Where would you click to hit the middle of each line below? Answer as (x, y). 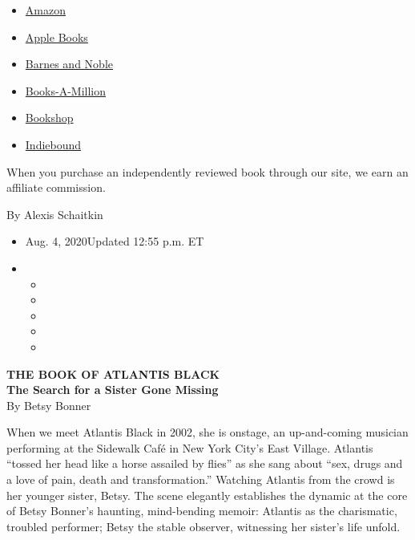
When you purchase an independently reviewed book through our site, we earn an (207, 171)
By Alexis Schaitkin (55, 214)
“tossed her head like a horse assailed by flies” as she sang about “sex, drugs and (205, 463)
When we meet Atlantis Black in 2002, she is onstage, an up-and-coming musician (207, 432)
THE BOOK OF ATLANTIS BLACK (113, 374)
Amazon (45, 10)
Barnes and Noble (69, 64)
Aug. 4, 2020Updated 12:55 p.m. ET (115, 241)
